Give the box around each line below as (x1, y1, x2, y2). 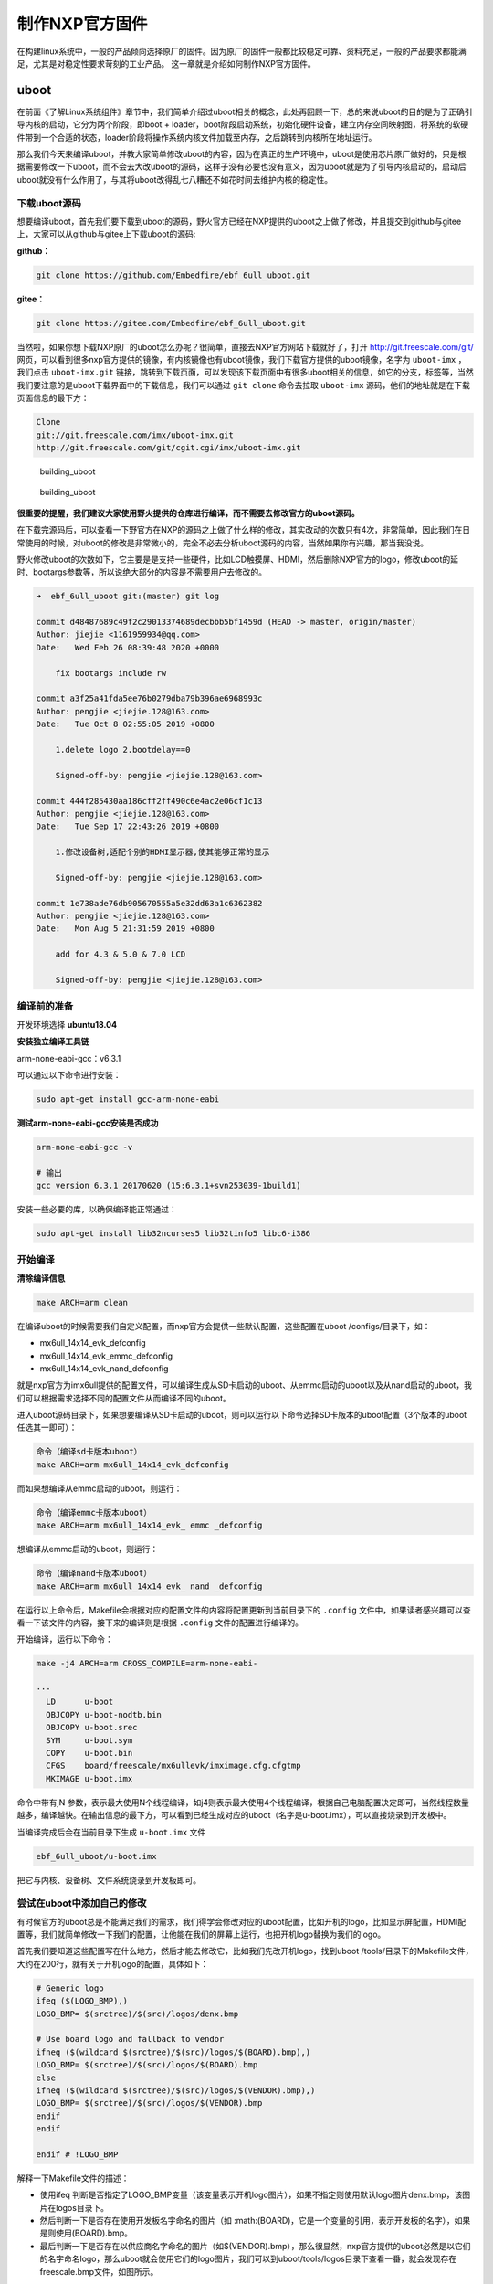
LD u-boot (46, 1697, 114, 1708)
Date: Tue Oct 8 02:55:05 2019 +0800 (36, 719, 215, 730)
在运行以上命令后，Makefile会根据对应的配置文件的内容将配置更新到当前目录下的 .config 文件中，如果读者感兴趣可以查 (16, 1604, 472, 1615)
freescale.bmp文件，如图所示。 (39, 2266, 159, 2277)
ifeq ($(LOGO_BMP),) (36, 1996, 128, 2006)
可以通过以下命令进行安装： (16, 1069, 121, 1080)
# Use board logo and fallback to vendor (36, 2034, 225, 2045)
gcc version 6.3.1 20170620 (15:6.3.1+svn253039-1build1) (36, 1180, 301, 1191)
